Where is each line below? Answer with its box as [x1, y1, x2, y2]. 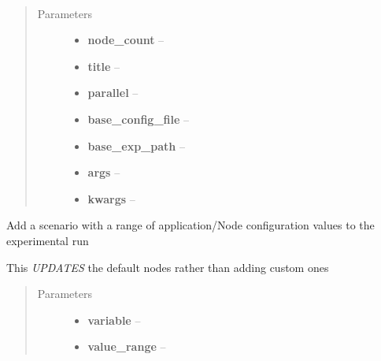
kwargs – [87, 190, 135, 207]
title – [87, 58, 120, 74]
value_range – [87, 338, 166, 355]
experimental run [6, 232, 89, 248]
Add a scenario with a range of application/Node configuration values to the [6, 217, 375, 233]
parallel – [87, 84, 139, 101]
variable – [87, 311, 141, 328]
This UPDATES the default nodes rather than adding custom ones [6, 259, 329, 275]
